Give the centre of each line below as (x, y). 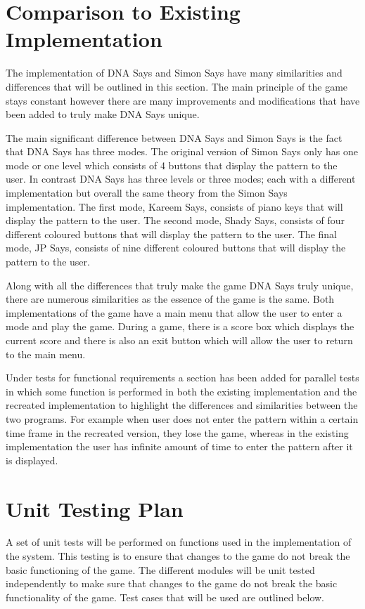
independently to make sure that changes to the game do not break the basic (172, 583)
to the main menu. (46, 354)
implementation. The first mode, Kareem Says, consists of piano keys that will (174, 206)
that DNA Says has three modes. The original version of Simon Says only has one (182, 151)
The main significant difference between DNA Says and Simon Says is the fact (174, 137)
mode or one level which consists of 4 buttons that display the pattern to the (172, 165)
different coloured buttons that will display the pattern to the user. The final (171, 234)
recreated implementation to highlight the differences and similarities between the (182, 405)
